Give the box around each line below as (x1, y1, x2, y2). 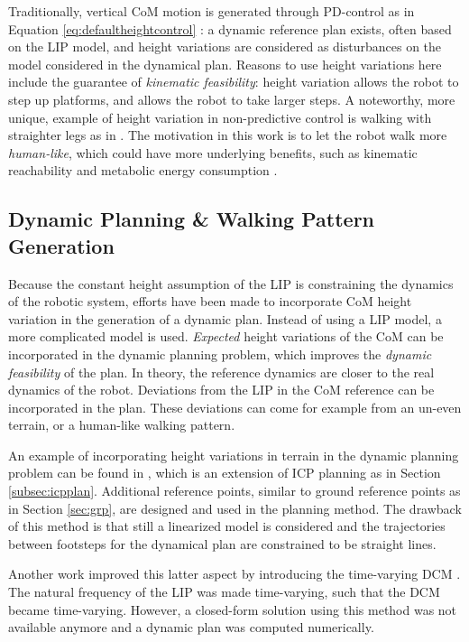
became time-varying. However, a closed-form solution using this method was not (8, 600, 457, 619)
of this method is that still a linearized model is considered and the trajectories (8, 516, 446, 535)
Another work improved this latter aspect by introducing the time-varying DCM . (8, 564, 461, 583)
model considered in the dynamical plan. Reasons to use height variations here (8, 54, 442, 73)
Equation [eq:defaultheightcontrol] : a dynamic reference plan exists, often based (8, 19, 452, 38)
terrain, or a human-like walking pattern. (8, 415, 235, 434)
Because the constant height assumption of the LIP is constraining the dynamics (8, 274, 454, 293)
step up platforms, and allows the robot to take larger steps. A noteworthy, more (8, 89, 455, 108)
